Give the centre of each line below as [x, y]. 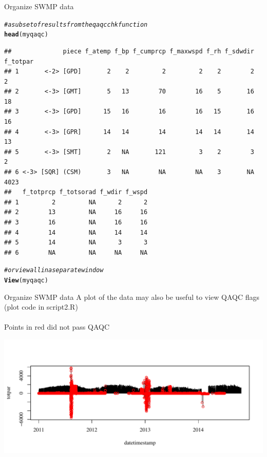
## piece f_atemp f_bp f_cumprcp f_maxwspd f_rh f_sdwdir [129, 51]
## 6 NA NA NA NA [76, 252]
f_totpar [19, 61]
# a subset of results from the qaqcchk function [76, 24]
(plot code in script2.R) [41, 307]
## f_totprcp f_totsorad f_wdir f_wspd [76, 192]
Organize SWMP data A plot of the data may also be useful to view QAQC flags [132, 297]
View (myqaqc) [26, 281]
